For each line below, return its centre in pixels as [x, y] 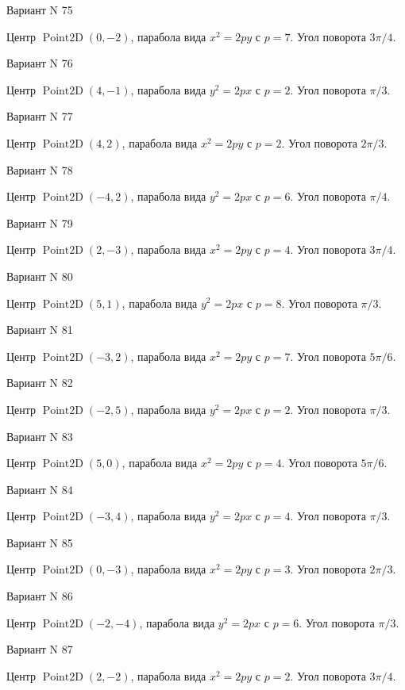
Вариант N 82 [40, 383]
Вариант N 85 [40, 542]
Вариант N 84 [40, 489]
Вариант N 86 [40, 596]
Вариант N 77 [40, 116]
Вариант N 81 [40, 330]
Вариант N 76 [40, 63]
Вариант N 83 [40, 436]
